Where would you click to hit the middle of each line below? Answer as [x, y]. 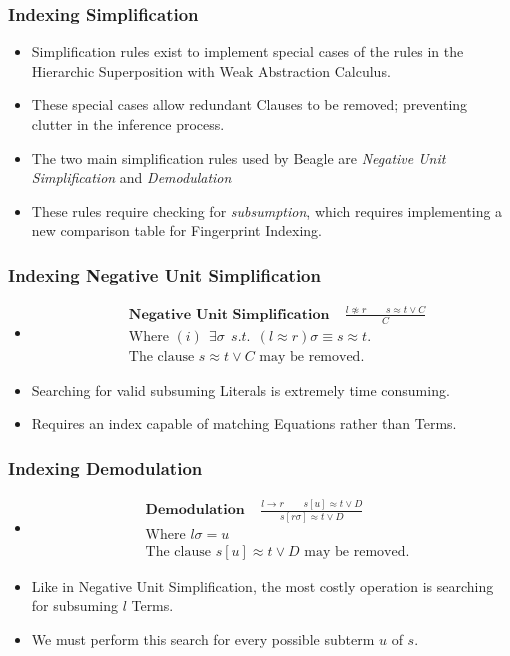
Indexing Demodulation [105, 467]
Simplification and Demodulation [131, 177]
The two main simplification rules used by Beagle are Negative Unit [238, 157]
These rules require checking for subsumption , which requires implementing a [267, 210]
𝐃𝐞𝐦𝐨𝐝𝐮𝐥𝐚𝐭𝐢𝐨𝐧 [195, 510]
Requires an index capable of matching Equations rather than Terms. [244, 423]
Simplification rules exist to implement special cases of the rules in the [247, 51]
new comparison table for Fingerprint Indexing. [176, 230]
